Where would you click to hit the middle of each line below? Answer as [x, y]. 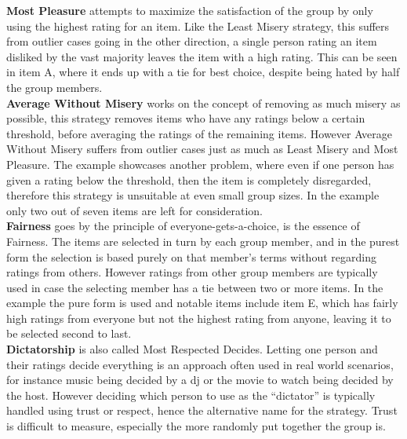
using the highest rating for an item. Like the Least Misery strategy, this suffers [198, 26]
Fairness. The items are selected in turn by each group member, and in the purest [203, 241]
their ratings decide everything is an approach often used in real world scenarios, [200, 364]
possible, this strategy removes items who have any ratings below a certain [186, 118]
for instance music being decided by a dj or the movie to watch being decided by [200, 380]
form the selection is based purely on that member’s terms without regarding [191, 256]
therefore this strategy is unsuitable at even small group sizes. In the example [193, 195]
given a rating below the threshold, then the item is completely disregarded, [189, 179]
